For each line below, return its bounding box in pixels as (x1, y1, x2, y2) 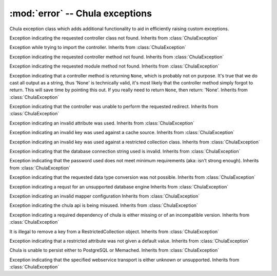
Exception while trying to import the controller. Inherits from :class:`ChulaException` (9, 44, 187, 51)
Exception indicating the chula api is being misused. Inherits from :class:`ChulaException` (9, 202, 199, 208)
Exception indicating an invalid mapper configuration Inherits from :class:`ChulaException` (9, 193, 200, 199)
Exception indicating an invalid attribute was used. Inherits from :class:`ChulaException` (9, 120, 195, 126)
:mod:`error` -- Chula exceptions (9, 8, 152, 19)
